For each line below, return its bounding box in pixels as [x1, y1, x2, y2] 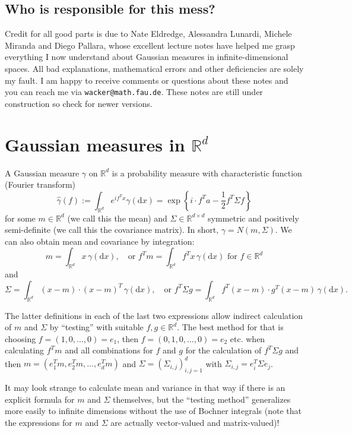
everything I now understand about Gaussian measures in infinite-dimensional [5, 50, 288, 63]
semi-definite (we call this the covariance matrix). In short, [5, 223, 219, 236]
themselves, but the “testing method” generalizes [113, 393, 291, 405]
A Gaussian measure [5, 166, 80, 179]
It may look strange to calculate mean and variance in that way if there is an [5, 381, 286, 394]
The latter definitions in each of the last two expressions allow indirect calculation [5, 309, 303, 321]
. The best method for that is [177, 321, 284, 333]
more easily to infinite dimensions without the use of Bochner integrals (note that [5, 404, 302, 417]
